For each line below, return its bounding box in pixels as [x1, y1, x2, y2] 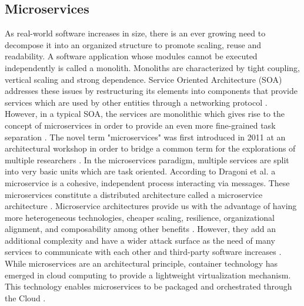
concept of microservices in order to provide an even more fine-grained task [5, 119, 276, 131]
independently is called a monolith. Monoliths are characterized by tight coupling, [5, 61, 300, 73]
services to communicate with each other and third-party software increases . [5, 246, 282, 258]
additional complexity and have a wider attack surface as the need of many [5, 234, 275, 246]
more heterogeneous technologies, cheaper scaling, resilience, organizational [5, 211, 275, 223]
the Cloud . [5, 291, 46, 304]
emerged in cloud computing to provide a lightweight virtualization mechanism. [5, 268, 291, 281]
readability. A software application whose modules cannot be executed [5, 50, 258, 62]
